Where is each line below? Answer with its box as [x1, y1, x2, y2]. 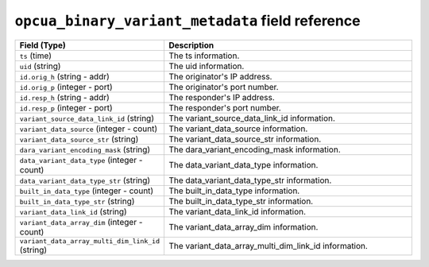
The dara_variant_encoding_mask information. [168, 144, 341, 155]
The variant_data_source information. [168, 123, 308, 134]
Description [168, 40, 214, 51]
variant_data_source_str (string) [19, 133, 139, 145]
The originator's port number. [168, 81, 279, 92]
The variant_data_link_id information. [168, 206, 306, 217]
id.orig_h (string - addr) [19, 71, 110, 82]
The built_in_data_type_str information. [168, 195, 314, 207]
